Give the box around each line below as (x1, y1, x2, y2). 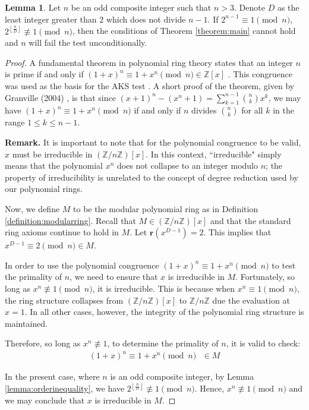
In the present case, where (5, 370, 100, 383)
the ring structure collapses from (5, 294, 124, 306)
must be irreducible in (12, 147, 93, 160)
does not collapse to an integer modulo (116, 159, 258, 172)
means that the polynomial (5, 159, 103, 172)
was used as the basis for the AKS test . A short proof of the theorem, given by (5, 80, 295, 92)
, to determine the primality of (107, 337, 219, 349)
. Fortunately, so (235, 270, 295, 283)
